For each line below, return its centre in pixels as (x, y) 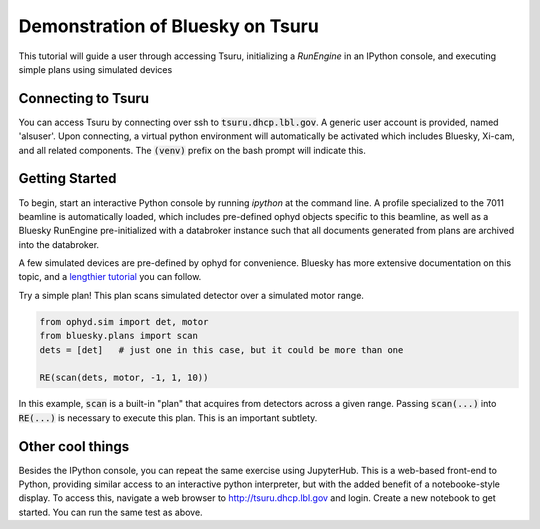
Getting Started (67, 178)
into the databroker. (59, 244)
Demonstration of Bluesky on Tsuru (168, 26)
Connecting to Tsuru (84, 98)
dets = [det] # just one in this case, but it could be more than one (221, 349)
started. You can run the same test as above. (111, 512)
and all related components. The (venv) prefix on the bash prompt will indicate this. (192, 150)
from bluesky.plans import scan (119, 336)
